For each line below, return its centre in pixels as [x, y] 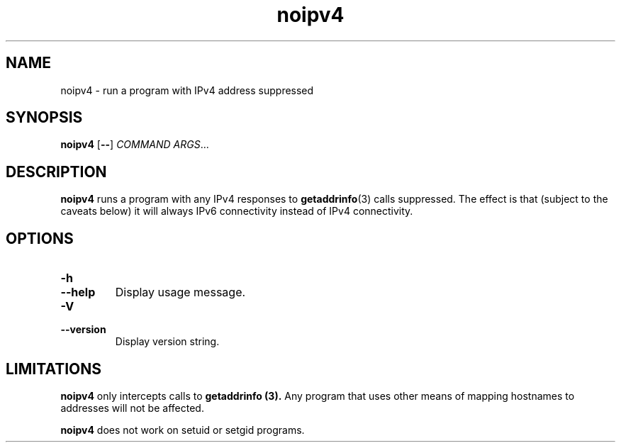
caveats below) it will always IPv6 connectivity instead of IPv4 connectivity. [237, 211]
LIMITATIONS [54, 369]
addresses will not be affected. [132, 408]
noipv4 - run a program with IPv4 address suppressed [187, 90]
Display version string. [167, 342]
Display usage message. [180, 292]
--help [78, 292]
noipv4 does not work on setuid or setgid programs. [183, 430]
